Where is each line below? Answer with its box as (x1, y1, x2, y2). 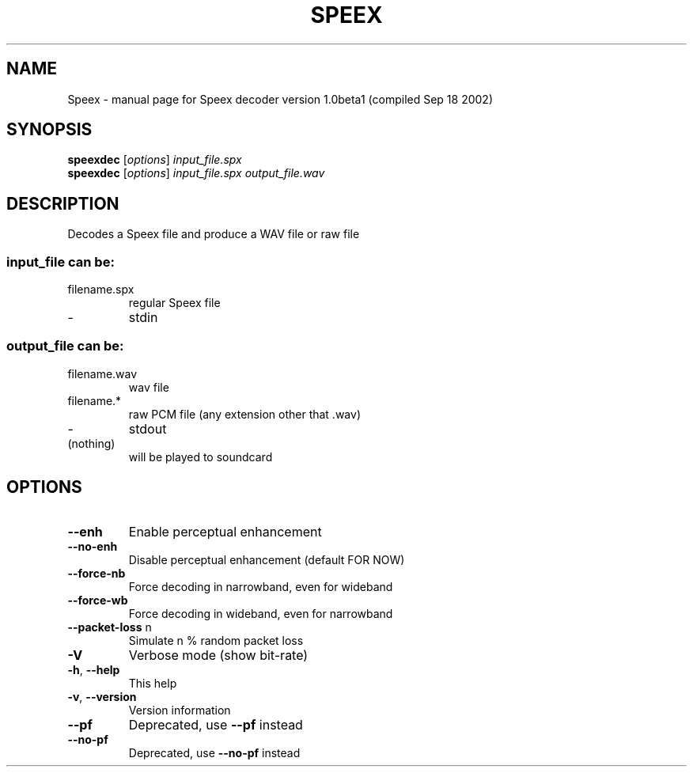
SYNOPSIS (6, 119, 93, 140)
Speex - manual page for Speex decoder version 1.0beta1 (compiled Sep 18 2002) (67, 92, 493, 106)
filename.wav (67, 366, 138, 381)
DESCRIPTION (6, 193, 119, 214)
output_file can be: (6, 338, 124, 354)
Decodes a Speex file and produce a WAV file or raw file (67, 227, 360, 241)
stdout (128, 420, 167, 437)
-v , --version (67, 689, 137, 703)
